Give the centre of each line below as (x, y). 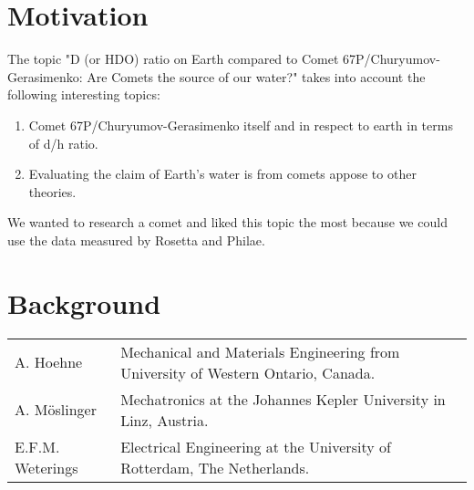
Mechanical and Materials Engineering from (260, 351)
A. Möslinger (56, 410)
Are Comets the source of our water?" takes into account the (256, 76)
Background (84, 302)
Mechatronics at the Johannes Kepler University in (283, 399)
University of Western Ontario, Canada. (248, 372)
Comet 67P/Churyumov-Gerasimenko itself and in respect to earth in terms (241, 125)
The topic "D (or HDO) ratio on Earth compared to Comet (173, 59)
